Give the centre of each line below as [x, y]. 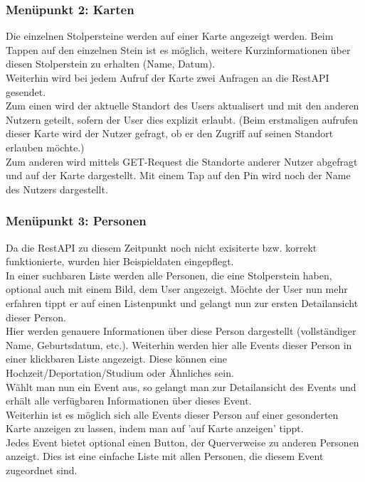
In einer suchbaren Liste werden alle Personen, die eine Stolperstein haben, [169, 275]
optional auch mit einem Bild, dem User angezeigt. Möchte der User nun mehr [177, 289]
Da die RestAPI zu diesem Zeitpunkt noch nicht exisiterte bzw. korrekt [162, 247]
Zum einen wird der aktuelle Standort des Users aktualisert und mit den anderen [182, 106]
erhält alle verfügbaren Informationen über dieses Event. [129, 401]
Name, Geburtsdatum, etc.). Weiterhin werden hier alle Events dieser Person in [179, 344]
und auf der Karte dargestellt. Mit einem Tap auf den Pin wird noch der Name [178, 175]
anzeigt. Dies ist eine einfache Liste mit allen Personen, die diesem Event [165, 456]
